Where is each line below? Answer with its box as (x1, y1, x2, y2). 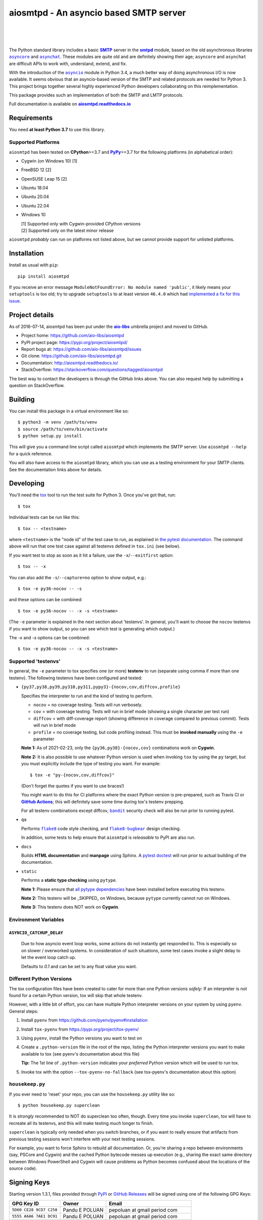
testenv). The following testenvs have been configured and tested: (9, 675, 143, 681)
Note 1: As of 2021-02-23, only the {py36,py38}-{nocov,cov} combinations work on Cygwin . (21, 745, 215, 751)
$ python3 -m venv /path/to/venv (18, 420, 97, 425)
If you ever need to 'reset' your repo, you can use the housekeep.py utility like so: (9, 1091, 175, 1097)
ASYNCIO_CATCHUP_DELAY (9, 930, 63, 935)
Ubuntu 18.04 (21, 185, 48, 191)
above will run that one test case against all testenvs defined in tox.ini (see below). (9, 543, 181, 549)
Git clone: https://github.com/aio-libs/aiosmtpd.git (21, 353, 122, 359)
